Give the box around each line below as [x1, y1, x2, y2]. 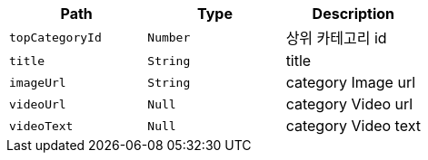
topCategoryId [9, 30, 102, 44]
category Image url [285, 73, 416, 91]
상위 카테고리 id [285, 29, 387, 47]
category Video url [285, 95, 413, 113]
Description [312, 5, 395, 23]
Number [147, 30, 191, 44]
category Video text [285, 117, 421, 135]
